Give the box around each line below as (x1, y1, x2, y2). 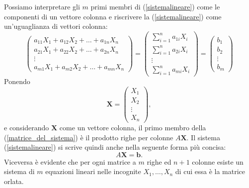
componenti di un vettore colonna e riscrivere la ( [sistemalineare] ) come (4, 11, 222, 21)
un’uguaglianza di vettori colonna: (4, 21, 108, 31)
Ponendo (4, 76, 30, 86)
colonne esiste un (192, 156, 244, 167)
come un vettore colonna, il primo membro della (59, 122, 206, 133)
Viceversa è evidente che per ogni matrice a (4, 156, 136, 167)
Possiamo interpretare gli (4, 1, 80, 11)
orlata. (4, 176, 24, 186)
